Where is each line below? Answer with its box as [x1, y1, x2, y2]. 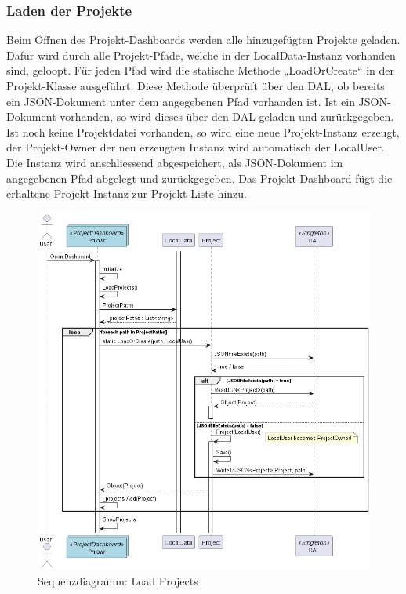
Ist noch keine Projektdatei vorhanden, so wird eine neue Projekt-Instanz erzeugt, [6, 123, 400, 140]
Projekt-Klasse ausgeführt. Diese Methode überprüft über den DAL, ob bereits [6, 78, 385, 93]
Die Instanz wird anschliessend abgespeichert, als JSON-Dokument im [6, 154, 343, 170]
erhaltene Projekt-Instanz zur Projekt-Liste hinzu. [6, 185, 247, 202]
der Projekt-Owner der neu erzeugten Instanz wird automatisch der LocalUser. [6, 139, 385, 155]
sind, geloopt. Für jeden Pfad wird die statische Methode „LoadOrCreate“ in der [6, 62, 395, 78]
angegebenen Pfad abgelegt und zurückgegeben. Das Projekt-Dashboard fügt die [6, 169, 393, 186]
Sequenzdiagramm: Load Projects [38, 572, 198, 589]
